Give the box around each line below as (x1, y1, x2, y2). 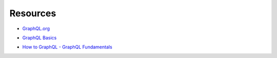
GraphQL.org (22, 25, 50, 32)
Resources (9, 8, 56, 19)
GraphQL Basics (22, 35, 57, 41)
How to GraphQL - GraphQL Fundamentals (22, 44, 112, 50)
